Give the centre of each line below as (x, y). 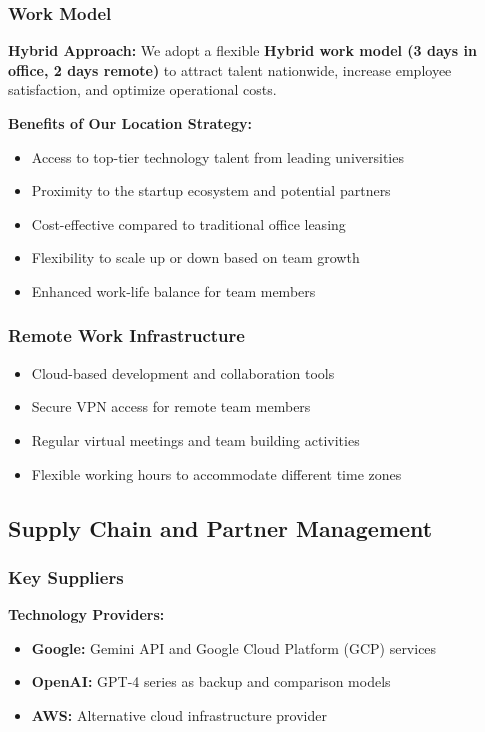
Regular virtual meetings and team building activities (195, 439)
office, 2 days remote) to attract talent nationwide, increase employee (230, 69)
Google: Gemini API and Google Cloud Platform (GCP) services (234, 647)
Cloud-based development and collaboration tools (183, 372)
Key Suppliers (66, 576)
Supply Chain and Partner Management (220, 527)
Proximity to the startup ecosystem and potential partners (211, 190)
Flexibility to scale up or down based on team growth (195, 257)
